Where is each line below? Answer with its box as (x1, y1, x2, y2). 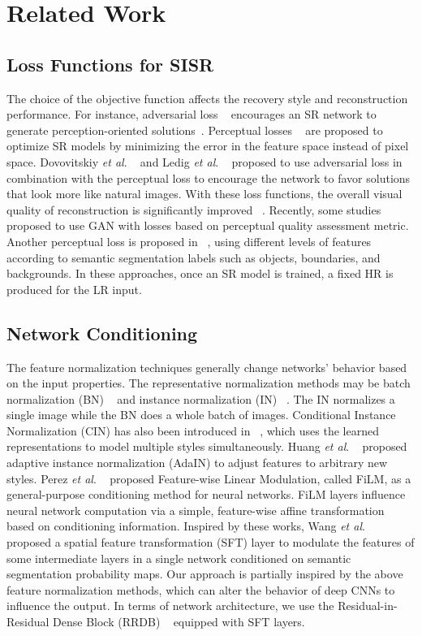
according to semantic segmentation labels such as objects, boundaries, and (6, 249, 381, 266)
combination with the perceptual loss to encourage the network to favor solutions (6, 169, 411, 186)
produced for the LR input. (6, 280, 142, 297)
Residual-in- (338, 597, 398, 614)
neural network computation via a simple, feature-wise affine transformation (6, 501, 385, 518)
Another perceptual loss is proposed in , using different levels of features (6, 232, 372, 249)
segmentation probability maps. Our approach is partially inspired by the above (6, 565, 403, 582)
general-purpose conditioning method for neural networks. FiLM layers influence (6, 486, 406, 503)
